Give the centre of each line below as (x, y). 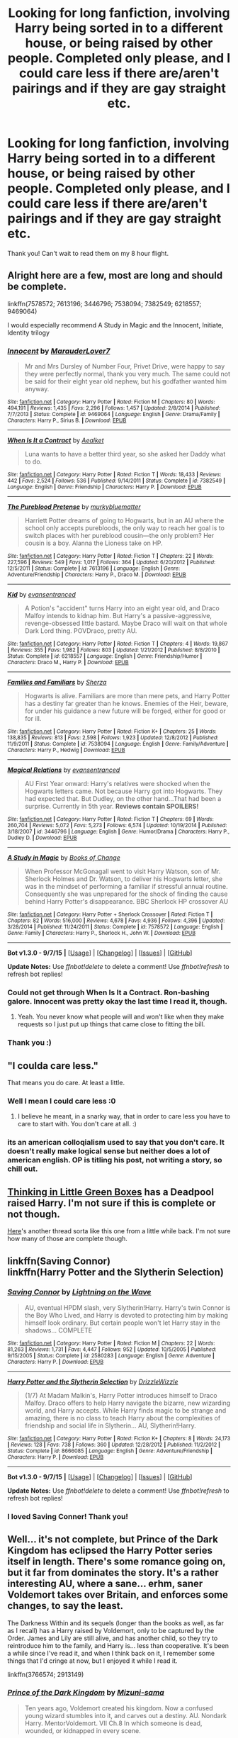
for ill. (33, 719)
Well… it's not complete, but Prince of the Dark (113, 1540)
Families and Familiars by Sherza (57, 683)
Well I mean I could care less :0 (62, 1101)
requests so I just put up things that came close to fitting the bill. (111, 1024)
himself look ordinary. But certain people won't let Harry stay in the (123, 1323)
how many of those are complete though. (67, 1239)
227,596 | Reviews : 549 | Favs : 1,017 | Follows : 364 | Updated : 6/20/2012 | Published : (112, 562)
